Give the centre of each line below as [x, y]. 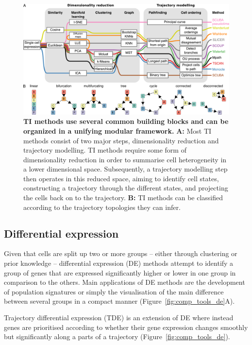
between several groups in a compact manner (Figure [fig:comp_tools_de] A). [119, 301]
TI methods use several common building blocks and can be [126, 121]
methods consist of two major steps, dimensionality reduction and [121, 140]
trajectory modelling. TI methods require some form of [105, 150]
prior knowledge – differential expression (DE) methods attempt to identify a [119, 263]
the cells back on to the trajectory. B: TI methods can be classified [123, 198]
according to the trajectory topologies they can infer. [102, 207]
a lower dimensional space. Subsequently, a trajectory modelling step [126, 169]
